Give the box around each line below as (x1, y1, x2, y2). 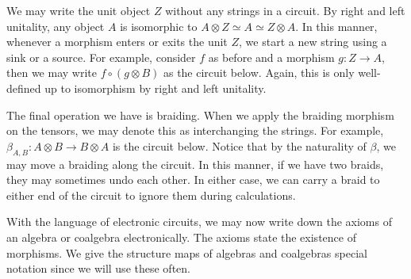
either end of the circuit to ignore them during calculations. (6, 186, 296, 203)
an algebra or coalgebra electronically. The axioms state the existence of (6, 228, 356, 245)
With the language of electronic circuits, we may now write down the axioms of (6, 213, 392, 230)
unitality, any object (6, 17, 105, 34)
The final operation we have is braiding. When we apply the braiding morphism (6, 106, 394, 123)
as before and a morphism (208, 48, 335, 65)
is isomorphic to (120, 17, 198, 34)
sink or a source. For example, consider (6, 48, 196, 65)
